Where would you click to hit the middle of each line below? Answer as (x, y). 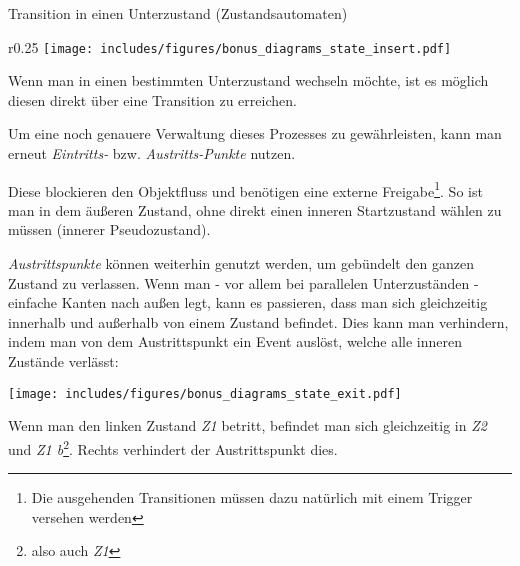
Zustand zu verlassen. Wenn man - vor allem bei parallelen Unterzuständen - (243, 282)
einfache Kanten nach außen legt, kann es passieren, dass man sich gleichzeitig (248, 302)
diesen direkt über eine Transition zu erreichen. (152, 99)
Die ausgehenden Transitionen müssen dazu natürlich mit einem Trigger (252, 497)
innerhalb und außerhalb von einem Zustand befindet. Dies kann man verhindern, (258, 321)
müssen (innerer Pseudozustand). (109, 229)
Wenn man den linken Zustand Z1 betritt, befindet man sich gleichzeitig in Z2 (247, 425)
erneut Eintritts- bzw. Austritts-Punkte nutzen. (152, 153)
